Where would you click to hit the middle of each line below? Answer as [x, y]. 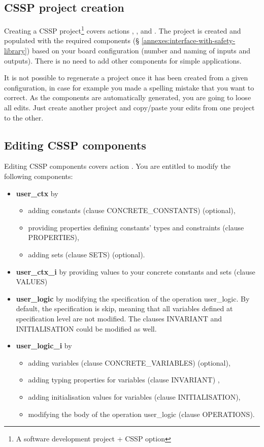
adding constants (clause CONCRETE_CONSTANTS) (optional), [132, 210]
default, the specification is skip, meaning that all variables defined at [124, 308]
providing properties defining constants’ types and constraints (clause [136, 227]
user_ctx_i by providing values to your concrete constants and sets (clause [136, 271]
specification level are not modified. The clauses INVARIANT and [119, 318]
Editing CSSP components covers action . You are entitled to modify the [117, 166]
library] [15, 51]
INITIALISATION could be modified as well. [86, 328]
